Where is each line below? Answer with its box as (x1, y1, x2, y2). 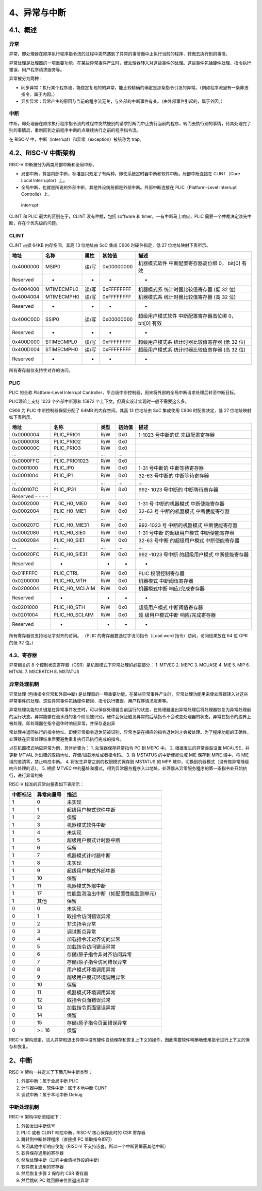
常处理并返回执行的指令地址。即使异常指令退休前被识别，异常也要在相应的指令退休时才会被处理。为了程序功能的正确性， (9, 729, 251, 735)
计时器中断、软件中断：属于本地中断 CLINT (21, 1085, 108, 1091)
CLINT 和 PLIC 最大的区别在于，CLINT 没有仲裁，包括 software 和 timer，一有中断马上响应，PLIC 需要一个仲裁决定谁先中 (9, 213, 252, 219)
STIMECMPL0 (45, 338, 78, 345)
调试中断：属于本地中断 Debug (21, 1092, 82, 1098)
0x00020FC (12, 551, 40, 558)
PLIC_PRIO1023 (53, 458, 89, 465)
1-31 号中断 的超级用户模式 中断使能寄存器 (138, 530, 235, 537)
